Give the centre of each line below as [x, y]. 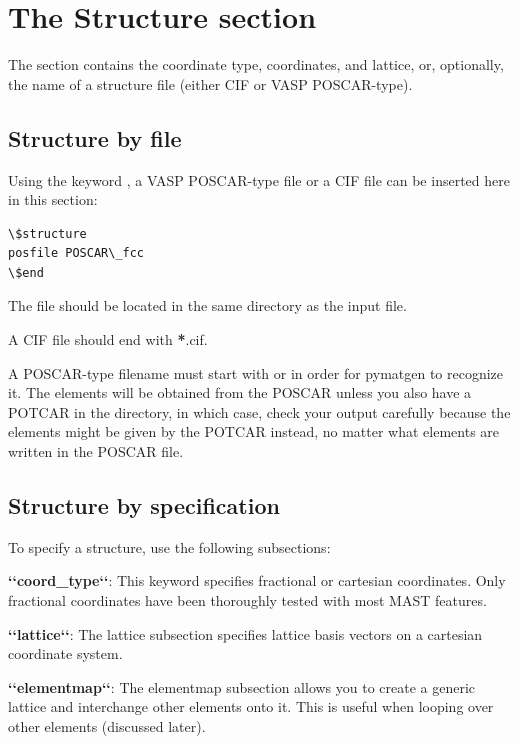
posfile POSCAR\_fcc [76, 253]
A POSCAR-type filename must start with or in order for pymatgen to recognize [256, 372]
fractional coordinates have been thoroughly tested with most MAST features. [247, 600]
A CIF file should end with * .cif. [108, 339]
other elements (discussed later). [107, 726]
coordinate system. [65, 653]
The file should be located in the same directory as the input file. [207, 305]
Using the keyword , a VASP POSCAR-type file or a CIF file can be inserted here [259, 179]
